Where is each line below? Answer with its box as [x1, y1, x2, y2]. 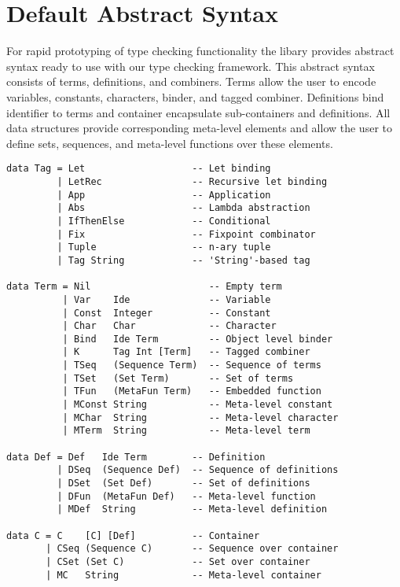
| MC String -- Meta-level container [46, 569, 321, 581]
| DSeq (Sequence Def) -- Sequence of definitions [57, 464, 339, 476]
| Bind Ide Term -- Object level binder [62, 333, 333, 345]
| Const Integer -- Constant [62, 307, 271, 319]
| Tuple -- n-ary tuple [57, 242, 271, 253]
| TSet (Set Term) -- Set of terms [62, 372, 294, 384]
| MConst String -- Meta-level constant [62, 399, 333, 411]
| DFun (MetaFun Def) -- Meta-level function [57, 490, 316, 502]
